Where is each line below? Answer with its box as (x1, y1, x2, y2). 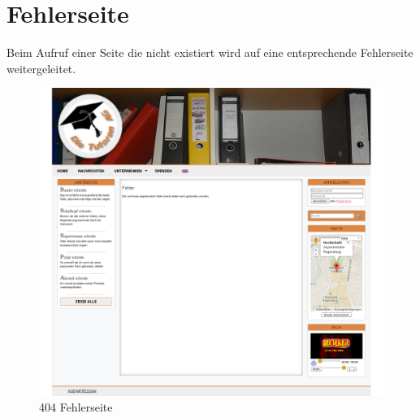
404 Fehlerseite (39, 398, 113, 416)
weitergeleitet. (6, 59, 76, 76)
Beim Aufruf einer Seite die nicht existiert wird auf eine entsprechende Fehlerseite (6, 44, 414, 61)
